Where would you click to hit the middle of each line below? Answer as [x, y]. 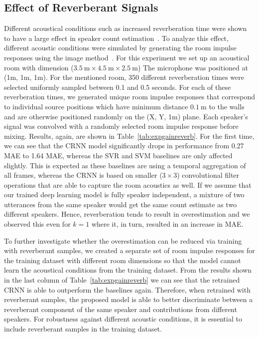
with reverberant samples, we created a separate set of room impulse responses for [129, 250]
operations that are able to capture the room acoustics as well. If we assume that [128, 184]
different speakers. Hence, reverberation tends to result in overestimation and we [127, 214]
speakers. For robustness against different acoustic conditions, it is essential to [123, 319]
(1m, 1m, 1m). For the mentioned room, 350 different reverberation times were [124, 77]
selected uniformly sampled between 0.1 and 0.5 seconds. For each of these [118, 87]
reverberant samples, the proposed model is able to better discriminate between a [129, 299]
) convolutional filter [208, 175]
